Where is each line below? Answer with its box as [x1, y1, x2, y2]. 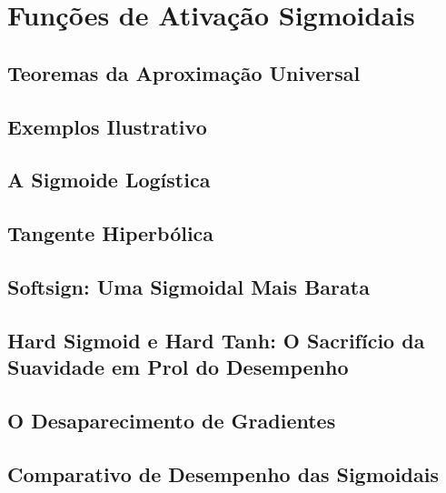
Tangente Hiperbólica [7, 219, 214, 247]
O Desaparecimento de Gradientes [7, 406, 336, 434]
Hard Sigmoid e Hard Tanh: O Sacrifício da [7, 326, 425, 354]
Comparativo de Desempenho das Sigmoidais [7, 459, 439, 488]
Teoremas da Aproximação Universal [7, 58, 361, 86]
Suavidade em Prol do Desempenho [7, 353, 349, 381]
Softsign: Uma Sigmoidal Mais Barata [7, 272, 370, 300]
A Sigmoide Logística [7, 166, 211, 194]
